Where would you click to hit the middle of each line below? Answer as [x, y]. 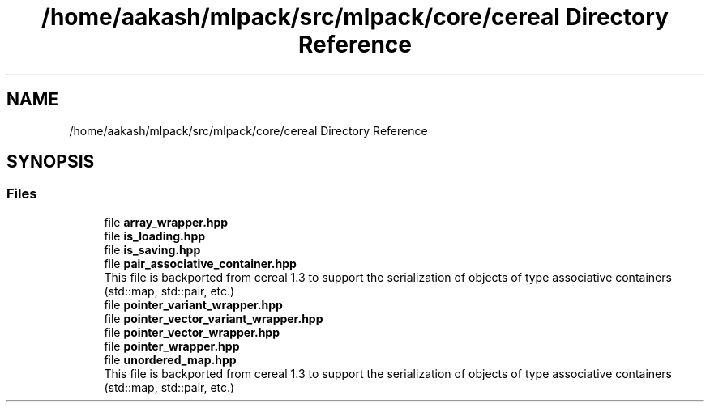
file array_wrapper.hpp [166, 222]
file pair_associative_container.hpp [200, 263]
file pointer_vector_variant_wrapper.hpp [214, 318]
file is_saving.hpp [152, 249]
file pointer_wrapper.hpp [172, 346]
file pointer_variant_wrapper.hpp [193, 304]
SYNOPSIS [51, 162]
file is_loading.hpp [155, 236]
